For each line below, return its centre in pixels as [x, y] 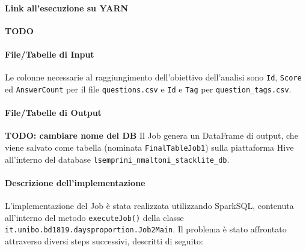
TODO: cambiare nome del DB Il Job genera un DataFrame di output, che [151, 135]
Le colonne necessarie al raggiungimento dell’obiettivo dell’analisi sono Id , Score [153, 77]
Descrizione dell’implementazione [75, 182]
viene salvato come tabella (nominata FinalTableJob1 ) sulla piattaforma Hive [149, 147]
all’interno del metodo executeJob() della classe [94, 217]
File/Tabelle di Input [50, 54]
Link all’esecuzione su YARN [67, 8]
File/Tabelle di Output [53, 113]
